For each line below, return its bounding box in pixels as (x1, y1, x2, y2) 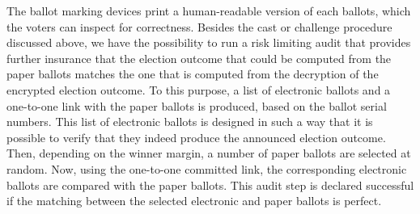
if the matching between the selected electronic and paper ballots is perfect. (6, 192, 382, 209)
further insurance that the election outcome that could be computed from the (6, 49, 392, 66)
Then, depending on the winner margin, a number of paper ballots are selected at (6, 145, 411, 162)
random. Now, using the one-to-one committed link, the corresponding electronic (6, 160, 407, 177)
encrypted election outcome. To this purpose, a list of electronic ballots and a (6, 81, 391, 98)
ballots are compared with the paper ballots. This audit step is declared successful (6, 176, 414, 193)
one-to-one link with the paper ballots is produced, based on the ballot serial (6, 97, 387, 114)
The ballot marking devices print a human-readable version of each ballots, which (6, 2, 411, 19)
